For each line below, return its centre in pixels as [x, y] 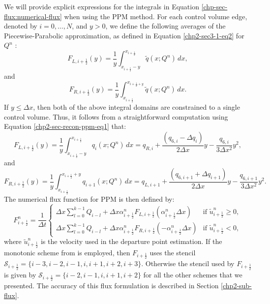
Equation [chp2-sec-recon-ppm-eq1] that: [65, 126]
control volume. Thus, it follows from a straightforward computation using [116, 116]
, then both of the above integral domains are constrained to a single [136, 107]
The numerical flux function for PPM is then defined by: [89, 199]
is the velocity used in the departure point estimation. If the [131, 241]
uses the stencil [173, 252]
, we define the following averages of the [165, 26]
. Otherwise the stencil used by [188, 263]
